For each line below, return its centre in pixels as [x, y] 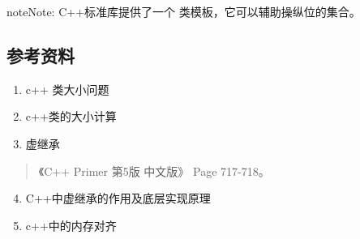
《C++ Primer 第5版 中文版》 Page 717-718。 [154, 171]
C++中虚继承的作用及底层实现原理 [118, 198]
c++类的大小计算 [71, 116]
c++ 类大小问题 [67, 89]
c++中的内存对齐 [71, 225]
